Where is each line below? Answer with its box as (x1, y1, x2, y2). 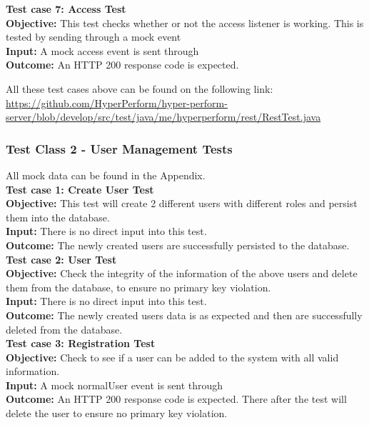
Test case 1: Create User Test (6, 181, 154, 196)
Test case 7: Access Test (6, 1, 126, 16)
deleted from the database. (6, 321, 123, 336)
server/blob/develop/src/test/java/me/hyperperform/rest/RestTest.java (6, 109, 321, 124)
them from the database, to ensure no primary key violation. (6, 279, 271, 294)
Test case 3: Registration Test (6, 336, 156, 351)
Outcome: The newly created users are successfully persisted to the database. (6, 237, 350, 252)
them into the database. (6, 209, 110, 224)
